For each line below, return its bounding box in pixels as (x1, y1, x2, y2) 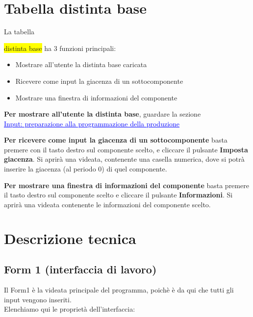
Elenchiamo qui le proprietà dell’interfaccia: (4, 304, 135, 314)
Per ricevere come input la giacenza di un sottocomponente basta (4, 135, 228, 145)
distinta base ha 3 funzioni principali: (4, 43, 116, 53)
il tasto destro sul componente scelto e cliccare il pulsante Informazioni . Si (4, 190, 233, 200)
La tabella (4, 26, 35, 37)
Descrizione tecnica (4, 228, 136, 248)
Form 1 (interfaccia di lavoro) (4, 262, 157, 277)
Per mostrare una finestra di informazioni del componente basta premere (4, 180, 249, 190)
